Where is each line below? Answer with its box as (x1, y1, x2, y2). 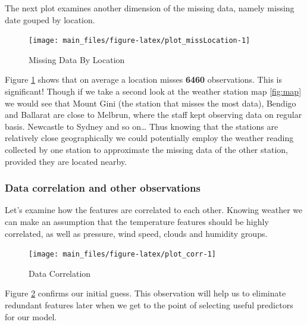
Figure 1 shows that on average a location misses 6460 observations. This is (5, 73, 282, 86)
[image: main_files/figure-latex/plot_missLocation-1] (29, 36, 250, 45)
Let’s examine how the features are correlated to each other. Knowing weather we (5, 204, 303, 216)
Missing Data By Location (29, 53, 125, 65)
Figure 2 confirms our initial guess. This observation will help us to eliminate (5, 287, 286, 299)
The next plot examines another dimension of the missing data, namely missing (5, 2, 295, 14)
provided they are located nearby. (5, 155, 127, 167)
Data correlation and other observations (5, 180, 201, 195)
